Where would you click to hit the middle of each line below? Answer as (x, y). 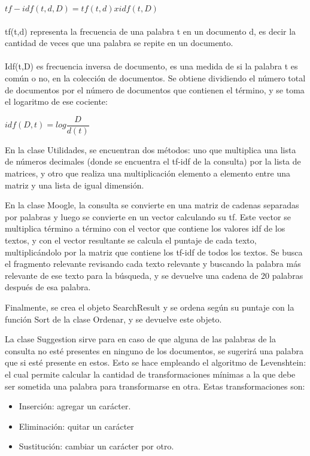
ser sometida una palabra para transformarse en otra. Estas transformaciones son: (155, 386)
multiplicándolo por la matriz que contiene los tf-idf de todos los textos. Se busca (154, 252)
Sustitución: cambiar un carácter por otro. (96, 446)
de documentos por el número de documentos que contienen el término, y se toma (155, 89)
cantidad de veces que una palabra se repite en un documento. (119, 43)
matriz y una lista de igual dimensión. (75, 185)
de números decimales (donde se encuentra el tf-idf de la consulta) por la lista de (153, 161)
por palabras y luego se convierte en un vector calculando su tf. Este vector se (148, 216)
